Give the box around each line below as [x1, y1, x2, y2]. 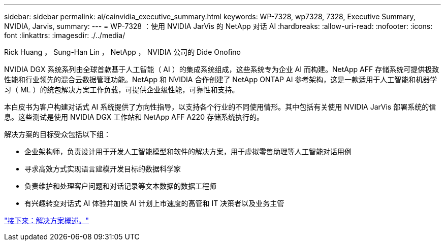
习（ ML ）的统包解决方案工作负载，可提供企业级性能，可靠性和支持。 [4, 85, 239, 94]
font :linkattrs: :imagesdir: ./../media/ [4, 31, 125, 40]
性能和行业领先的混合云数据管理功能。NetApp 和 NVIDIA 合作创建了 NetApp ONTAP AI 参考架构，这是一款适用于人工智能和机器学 [4, 75, 437, 84]
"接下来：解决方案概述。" [4, 216, 89, 225]
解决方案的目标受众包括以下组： [4, 130, 111, 138]
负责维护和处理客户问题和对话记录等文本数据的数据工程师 [24, 182, 216, 190]
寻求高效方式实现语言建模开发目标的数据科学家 [24, 164, 181, 173]
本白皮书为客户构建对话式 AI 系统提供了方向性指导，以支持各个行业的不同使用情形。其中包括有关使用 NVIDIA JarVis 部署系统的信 [4, 102, 436, 111]
